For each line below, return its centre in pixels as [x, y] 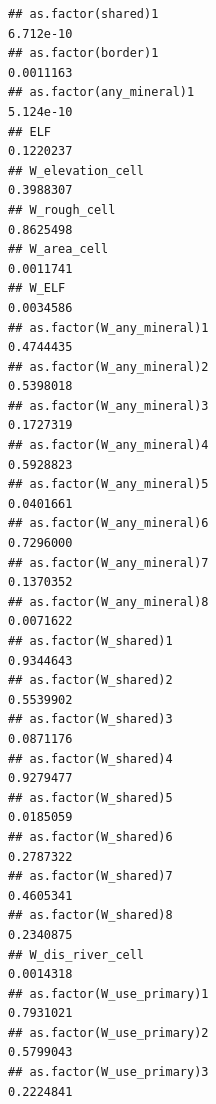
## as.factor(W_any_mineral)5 [108, 484]
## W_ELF [37, 288]
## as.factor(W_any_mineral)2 [108, 366]
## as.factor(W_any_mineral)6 [108, 523]
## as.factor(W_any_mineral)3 [108, 405]
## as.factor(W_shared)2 [90, 680]
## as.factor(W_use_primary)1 [108, 993]
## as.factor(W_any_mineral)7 [108, 562]
